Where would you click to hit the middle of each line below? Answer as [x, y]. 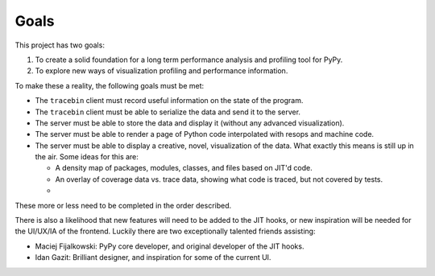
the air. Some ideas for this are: [87, 157]
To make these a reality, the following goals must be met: [110, 85]
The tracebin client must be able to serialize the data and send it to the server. [168, 112]
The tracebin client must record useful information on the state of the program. [169, 101]
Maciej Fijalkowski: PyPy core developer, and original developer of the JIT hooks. [170, 246]
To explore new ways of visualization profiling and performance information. [162, 71]
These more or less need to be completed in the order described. [123, 205]
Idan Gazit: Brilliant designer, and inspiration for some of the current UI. [153, 257]
